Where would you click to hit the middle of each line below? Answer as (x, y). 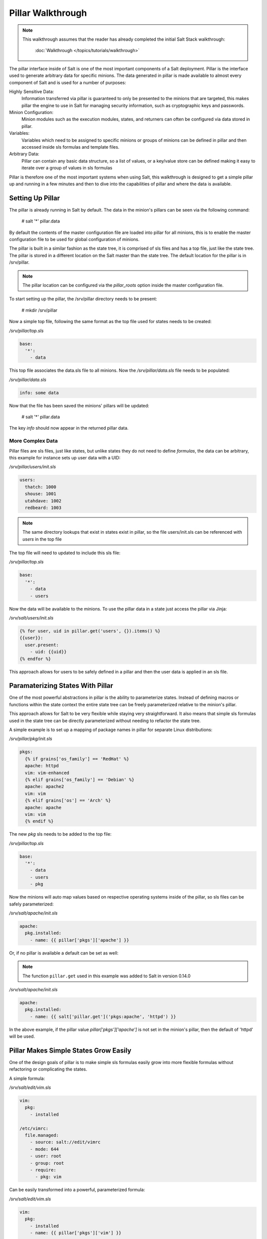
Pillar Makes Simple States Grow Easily (70, 1050)
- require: (43, 1170)
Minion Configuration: (31, 113)
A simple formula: (27, 1078)
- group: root (47, 1163)
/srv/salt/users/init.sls (31, 618)
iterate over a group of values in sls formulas (67, 168)
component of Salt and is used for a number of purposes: (67, 82)
